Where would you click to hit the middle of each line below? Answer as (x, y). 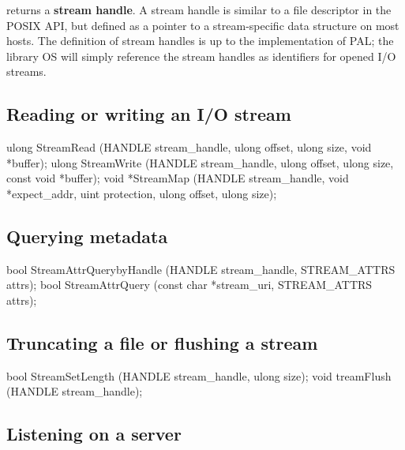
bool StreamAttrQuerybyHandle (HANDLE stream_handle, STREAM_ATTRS (201, 269)
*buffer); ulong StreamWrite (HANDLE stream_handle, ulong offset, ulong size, (200, 162)
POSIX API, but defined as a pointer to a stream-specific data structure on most (203, 25)
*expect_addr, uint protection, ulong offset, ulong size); (142, 193)
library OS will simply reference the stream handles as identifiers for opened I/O (201, 56)
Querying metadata (87, 236)
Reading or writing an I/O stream (149, 114)
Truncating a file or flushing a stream (162, 342)
